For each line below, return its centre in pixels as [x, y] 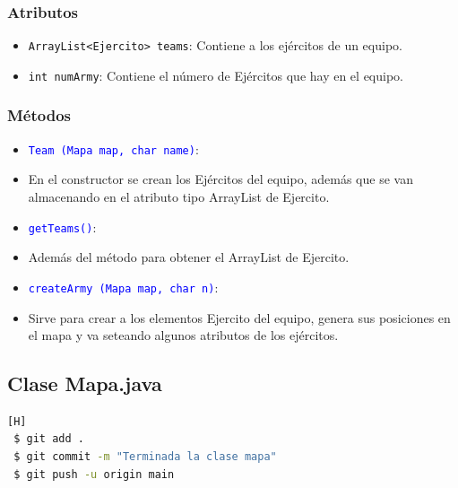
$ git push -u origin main [94, 474]
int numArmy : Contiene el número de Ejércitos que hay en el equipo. [216, 75]
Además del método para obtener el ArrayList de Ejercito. [189, 257]
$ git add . [49, 439]
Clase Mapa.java [85, 383]
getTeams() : [62, 227]
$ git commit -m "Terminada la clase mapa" [145, 457]
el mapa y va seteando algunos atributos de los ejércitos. [183, 335]
